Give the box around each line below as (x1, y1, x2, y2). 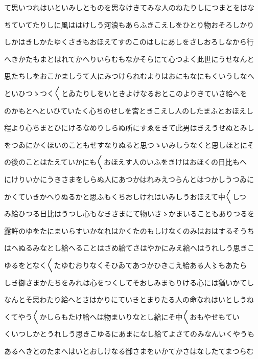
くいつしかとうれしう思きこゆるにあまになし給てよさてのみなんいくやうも (4, 328, 254, 339)
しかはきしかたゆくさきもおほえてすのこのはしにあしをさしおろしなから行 (4, 36, 254, 47)
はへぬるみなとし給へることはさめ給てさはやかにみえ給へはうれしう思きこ (4, 242, 254, 253)
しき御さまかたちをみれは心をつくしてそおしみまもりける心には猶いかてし (4, 277, 254, 287)
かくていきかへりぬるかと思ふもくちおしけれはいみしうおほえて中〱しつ (4, 191, 247, 201)
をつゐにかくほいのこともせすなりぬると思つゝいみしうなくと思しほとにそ (4, 139, 254, 150)
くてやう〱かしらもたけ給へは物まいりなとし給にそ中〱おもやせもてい (4, 311, 240, 322)
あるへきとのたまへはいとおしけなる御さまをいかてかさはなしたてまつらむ (4, 345, 254, 356)
